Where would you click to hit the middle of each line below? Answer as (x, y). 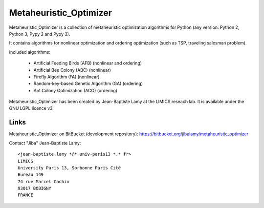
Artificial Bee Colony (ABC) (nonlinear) (72, 70)
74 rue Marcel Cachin (44, 181)
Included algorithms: (30, 52)
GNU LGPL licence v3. (31, 108)
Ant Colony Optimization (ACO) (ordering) (75, 90)
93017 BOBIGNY (34, 188)
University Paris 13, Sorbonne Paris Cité (69, 168)
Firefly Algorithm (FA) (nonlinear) (66, 77)
